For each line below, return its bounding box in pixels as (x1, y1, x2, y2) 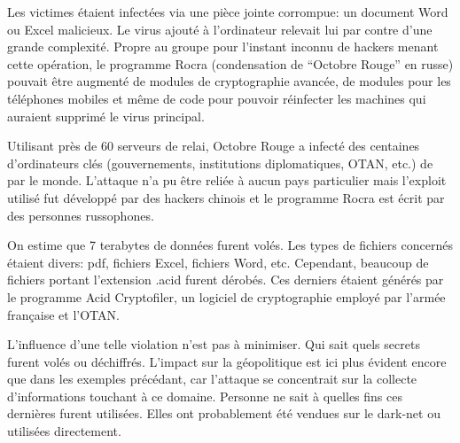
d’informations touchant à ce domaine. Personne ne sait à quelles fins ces (7, 386, 402, 405)
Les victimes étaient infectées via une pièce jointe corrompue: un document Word (7, 3, 448, 20)
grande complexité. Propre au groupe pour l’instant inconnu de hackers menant (7, 37, 439, 56)
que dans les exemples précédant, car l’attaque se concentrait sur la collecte (7, 369, 417, 388)
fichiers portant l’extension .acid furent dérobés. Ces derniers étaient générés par (7, 270, 444, 289)
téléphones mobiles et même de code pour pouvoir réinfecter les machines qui (7, 89, 426, 107)
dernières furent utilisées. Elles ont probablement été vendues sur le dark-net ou (7, 404, 441, 423)
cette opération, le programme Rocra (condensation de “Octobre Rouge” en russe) (7, 54, 454, 73)
